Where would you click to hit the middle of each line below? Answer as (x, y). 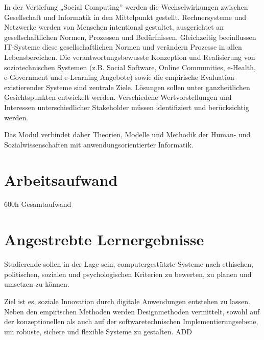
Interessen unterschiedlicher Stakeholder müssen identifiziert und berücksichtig (127, 107)
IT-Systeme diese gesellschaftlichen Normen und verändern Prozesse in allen (123, 47)
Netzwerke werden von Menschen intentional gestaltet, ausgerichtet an (114, 27)
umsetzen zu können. (37, 284)
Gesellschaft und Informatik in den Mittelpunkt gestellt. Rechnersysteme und (125, 17)
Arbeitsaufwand (61, 179)
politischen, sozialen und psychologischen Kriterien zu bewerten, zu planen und (128, 274)
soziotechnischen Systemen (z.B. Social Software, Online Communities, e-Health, (130, 67)
